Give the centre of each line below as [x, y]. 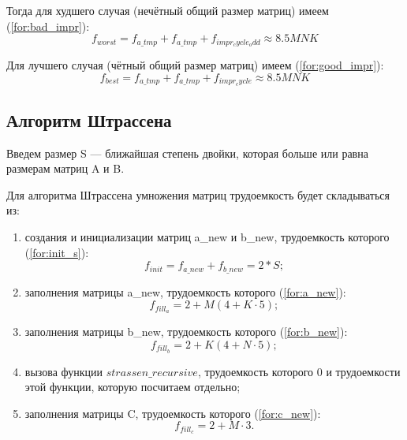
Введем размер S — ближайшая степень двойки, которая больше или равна [187, 153]
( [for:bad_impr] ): [48, 26]
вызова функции [64, 371]
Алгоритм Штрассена [89, 119]
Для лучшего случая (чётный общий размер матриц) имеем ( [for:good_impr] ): [195, 65]
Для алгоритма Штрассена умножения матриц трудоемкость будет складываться [198, 194]
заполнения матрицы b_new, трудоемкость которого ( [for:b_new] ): [186, 332]
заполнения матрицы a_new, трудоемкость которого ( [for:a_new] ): [185, 291]
